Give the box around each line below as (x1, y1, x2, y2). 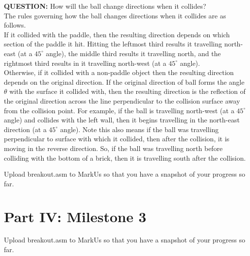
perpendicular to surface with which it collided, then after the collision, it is (4, 134, 230, 144)
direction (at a (4, 124, 47, 134)
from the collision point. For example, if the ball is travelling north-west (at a (4, 105, 234, 115)
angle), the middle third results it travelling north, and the (46, 48, 221, 58)
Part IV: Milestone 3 (4, 207, 147, 226)
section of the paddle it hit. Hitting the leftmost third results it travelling (4, 39, 222, 49)
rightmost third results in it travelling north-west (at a (4, 58, 167, 68)
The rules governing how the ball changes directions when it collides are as (4, 10, 226, 20)
